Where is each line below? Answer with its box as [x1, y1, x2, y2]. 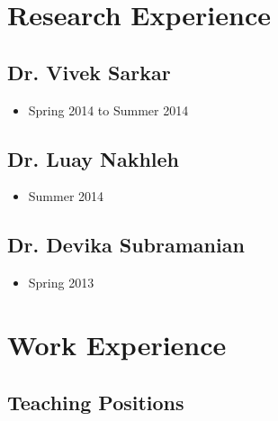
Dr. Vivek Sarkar [7, 58, 171, 86]
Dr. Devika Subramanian [7, 231, 245, 259]
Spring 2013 [28, 273, 94, 292]
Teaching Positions [7, 388, 184, 416]
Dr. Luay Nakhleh [7, 144, 180, 172]
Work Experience [7, 325, 227, 362]
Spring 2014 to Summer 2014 [28, 100, 189, 119]
